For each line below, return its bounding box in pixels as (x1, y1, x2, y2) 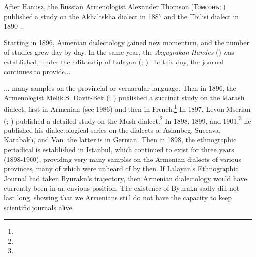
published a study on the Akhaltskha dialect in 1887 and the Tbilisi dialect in (4, 11, 239, 21)
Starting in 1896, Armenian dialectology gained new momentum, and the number (4, 37, 249, 47)
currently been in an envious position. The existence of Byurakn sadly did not (4, 183, 240, 193)
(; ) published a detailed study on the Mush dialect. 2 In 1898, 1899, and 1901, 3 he (4, 114, 251, 126)
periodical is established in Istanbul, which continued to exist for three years (4, 144, 234, 155)
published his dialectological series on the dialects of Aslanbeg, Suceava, (4, 125, 221, 135)
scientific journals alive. (4, 202, 74, 212)
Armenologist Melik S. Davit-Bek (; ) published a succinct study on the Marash (4, 92, 245, 102)
